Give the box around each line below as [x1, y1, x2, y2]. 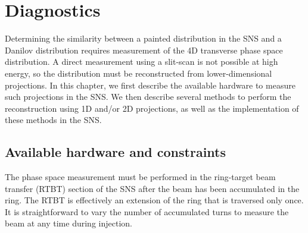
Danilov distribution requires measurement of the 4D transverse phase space [5, 43, 283, 56]
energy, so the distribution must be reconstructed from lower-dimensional [5, 67, 272, 79]
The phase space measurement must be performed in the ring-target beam [5, 171, 276, 183]
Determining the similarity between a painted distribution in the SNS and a [5, 32, 282, 45]
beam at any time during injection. [5, 217, 132, 229]
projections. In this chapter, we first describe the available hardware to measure [5, 78, 295, 91]
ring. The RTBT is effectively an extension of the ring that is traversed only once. [5, 194, 304, 206]
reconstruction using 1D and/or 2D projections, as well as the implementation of [5, 102, 299, 114]
